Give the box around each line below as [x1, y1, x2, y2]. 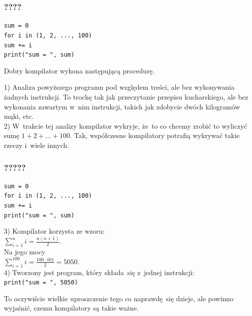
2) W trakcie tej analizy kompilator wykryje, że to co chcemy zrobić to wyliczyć [4, 120, 247, 131]
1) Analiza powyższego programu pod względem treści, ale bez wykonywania [4, 82, 235, 92]
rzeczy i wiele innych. [4, 140, 69, 150]
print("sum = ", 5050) [4, 279, 78, 286]
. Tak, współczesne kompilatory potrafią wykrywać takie [69, 130, 240, 140]
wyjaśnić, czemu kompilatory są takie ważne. [4, 303, 139, 313]
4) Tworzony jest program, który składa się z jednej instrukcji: [4, 267, 194, 277]
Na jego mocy [4, 246, 45, 257]
